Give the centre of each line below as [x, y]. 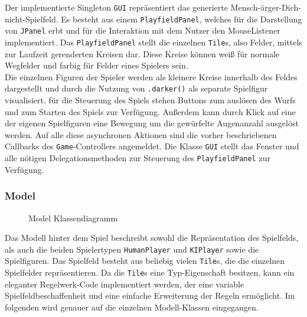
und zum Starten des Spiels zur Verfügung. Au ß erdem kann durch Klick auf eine [150, 111]
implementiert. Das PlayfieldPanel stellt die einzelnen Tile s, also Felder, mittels [153, 42]
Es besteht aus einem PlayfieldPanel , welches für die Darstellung [182, 19]
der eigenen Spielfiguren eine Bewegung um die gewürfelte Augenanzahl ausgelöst [152, 123]
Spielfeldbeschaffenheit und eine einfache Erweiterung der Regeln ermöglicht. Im [150, 295]
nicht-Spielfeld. [32, 19]
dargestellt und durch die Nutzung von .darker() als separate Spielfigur [136, 88]
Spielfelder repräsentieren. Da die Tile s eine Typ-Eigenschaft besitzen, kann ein [150, 272]
